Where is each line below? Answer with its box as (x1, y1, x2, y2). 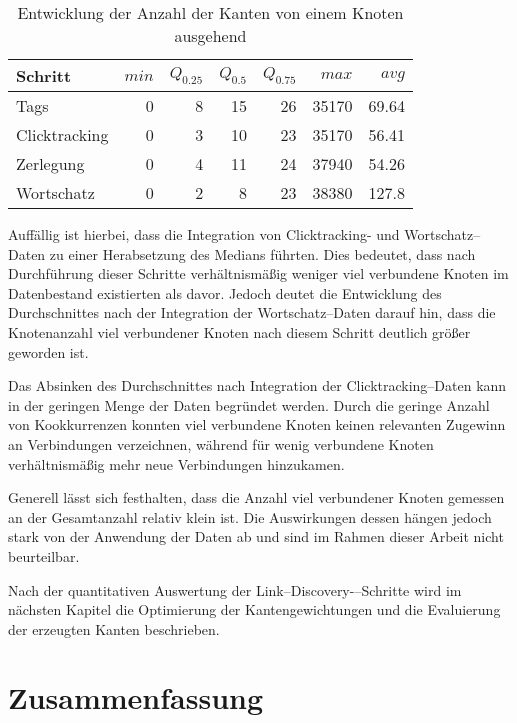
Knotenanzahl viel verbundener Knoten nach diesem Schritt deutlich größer (8, 321, 471, 342)
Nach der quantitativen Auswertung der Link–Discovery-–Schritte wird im (8, 579, 462, 600)
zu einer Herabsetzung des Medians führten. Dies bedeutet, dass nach (49, 243, 476, 264)
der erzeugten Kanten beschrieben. (8, 618, 220, 639)
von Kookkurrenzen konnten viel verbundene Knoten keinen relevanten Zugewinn (8, 414, 506, 435)
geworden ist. (8, 341, 89, 362)
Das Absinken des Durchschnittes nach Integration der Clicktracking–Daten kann (8, 375, 507, 396)
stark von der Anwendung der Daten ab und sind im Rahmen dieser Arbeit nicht (8, 526, 504, 547)
